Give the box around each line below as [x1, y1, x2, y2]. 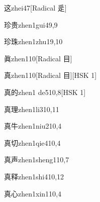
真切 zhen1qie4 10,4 [4, 137, 61, 148]
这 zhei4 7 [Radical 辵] [4, 3, 67, 13]
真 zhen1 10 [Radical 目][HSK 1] [4, 70, 97, 80]
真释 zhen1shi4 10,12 [4, 171, 64, 181]
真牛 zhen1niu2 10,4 [4, 121, 62, 131]
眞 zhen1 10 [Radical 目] [4, 53, 72, 63]
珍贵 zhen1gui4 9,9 [4, 19, 58, 30]
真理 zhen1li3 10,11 [4, 104, 59, 114]
